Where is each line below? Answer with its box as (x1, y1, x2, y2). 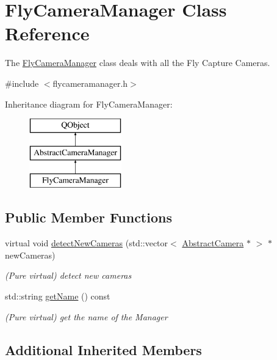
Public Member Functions (5, 208, 172, 227)
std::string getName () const (5, 290, 110, 303)
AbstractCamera (182, 237, 244, 249)
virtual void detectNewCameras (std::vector (5, 237, 168, 249)
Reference (5, 21, 90, 46)
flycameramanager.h (52, 76, 128, 89)
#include (5, 76, 39, 89)
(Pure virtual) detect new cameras (5, 269, 132, 282)
